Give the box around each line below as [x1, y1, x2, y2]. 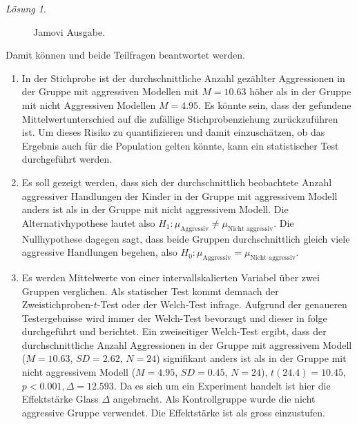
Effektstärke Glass [21, 392, 99, 406]
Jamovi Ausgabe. [33, 24, 106, 39]
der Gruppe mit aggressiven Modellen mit [21, 84, 199, 99]
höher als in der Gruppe [249, 84, 351, 99]
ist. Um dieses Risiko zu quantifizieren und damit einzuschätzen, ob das [21, 125, 325, 139]
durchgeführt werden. [21, 152, 113, 166]
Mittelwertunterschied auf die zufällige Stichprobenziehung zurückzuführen [21, 111, 338, 125]
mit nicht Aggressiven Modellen [21, 97, 156, 112]
